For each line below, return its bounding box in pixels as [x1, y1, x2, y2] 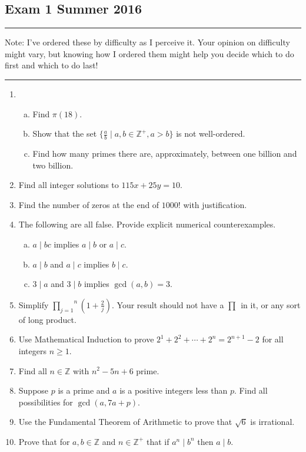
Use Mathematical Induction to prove [18, 333, 154, 345]
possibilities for [18, 395, 73, 408]
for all [262, 333, 284, 345]
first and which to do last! [5, 59, 98, 71]
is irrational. [250, 415, 295, 428]
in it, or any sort [241, 298, 301, 311]
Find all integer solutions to [18, 179, 119, 191]
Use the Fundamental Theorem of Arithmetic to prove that [18, 415, 232, 428]
